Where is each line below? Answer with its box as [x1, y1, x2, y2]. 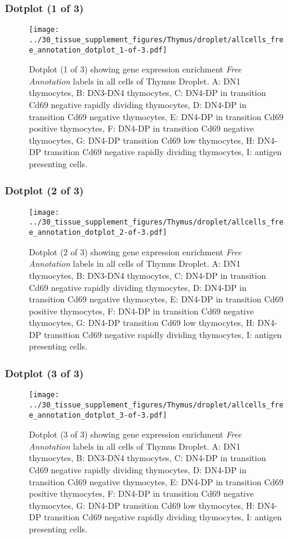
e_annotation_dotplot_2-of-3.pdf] [29, 228, 167, 237]
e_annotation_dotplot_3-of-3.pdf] [29, 410, 167, 419]
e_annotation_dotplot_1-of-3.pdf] [29, 45, 167, 54]
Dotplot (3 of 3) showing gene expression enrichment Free [29, 428, 242, 441]
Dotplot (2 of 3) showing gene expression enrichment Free [29, 245, 242, 258]
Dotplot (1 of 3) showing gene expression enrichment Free [29, 63, 242, 75]
